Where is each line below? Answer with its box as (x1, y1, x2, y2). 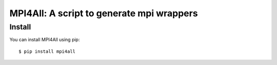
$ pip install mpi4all (18, 48, 76, 54)
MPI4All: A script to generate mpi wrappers (9, 8, 198, 19)
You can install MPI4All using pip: (9, 37, 80, 43)
